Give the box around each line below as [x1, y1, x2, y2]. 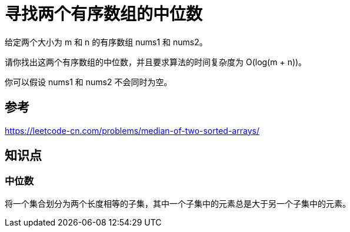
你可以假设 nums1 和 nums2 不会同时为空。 [5, 76, 172, 87]
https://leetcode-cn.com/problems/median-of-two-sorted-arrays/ [5, 125, 259, 136]
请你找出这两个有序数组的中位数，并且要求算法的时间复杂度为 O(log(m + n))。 [5, 56, 307, 67]
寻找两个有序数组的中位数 [5, 4, 203, 24]
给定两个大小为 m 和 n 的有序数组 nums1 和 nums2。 [5, 36, 208, 47]
